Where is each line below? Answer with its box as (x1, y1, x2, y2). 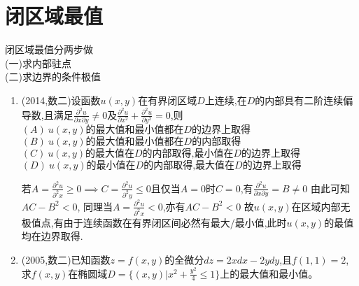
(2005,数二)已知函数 (21, 252, 111, 266)
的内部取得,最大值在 (143, 160, 235, 171)
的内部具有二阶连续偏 (255, 92, 353, 107)
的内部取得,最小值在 (142, 148, 234, 159)
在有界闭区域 (138, 92, 197, 107)
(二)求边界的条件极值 (5, 69, 101, 84)
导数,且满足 (21, 107, 73, 122)
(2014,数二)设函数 (21, 92, 101, 107)
